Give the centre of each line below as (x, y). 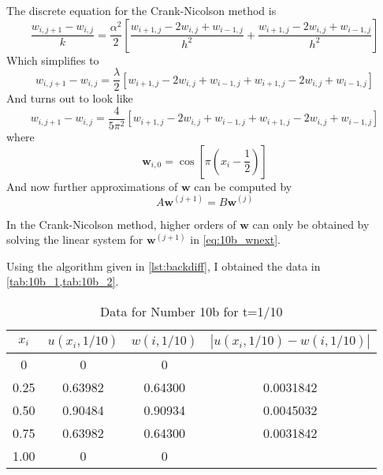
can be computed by (243, 186)
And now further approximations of (92, 186)
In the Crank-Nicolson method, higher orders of (121, 224)
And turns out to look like (70, 98)
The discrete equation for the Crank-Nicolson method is (141, 10)
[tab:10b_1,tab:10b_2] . (63, 281)
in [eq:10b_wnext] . (236, 239)
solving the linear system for (75, 239)
